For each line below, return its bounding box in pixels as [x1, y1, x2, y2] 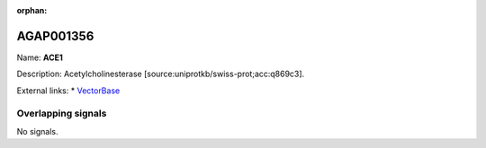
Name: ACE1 [16, 52, 63, 63]
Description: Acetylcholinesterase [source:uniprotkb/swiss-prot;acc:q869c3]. [16, 68, 305, 80]
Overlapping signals [16, 108, 107, 120]
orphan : [16, 5, 48, 15]
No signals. [16, 126, 58, 136]
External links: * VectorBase [16, 85, 121, 96]
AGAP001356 [16, 28, 94, 44]
